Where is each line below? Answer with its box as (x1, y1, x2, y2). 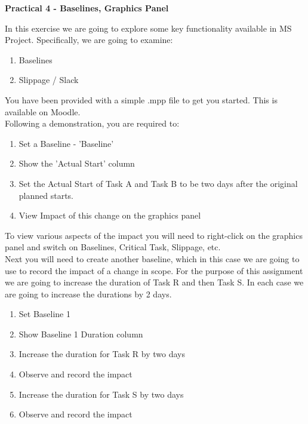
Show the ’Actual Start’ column (19, 157, 135, 170)
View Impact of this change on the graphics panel (19, 209, 201, 222)
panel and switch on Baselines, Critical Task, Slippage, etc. (5, 241, 221, 253)
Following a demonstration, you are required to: (5, 117, 180, 130)
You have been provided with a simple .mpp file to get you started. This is (5, 93, 278, 106)
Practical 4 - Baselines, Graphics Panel (5, 2, 169, 14)
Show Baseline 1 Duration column (19, 327, 143, 340)
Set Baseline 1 (19, 308, 70, 320)
